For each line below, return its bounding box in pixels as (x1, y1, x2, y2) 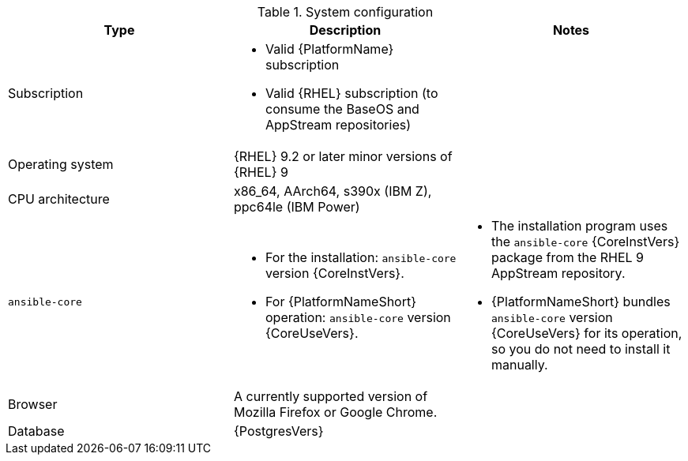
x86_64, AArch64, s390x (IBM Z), (233, 183, 432, 199)
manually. (491, 357, 548, 373)
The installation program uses (491, 218, 668, 234)
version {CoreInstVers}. (265, 265, 404, 281)
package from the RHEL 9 (491, 249, 645, 265)
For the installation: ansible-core (265, 249, 457, 265)
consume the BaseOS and (265, 101, 419, 117)
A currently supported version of (233, 388, 428, 404)
